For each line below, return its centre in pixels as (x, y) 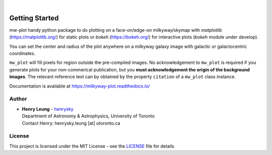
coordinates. (22, 53)
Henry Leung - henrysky (48, 109)
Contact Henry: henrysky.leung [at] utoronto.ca (71, 123)
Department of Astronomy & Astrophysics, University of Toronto (88, 116)
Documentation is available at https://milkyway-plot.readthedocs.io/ (80, 86)
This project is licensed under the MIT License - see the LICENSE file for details (92, 146)
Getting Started (34, 18)
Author (18, 99)
